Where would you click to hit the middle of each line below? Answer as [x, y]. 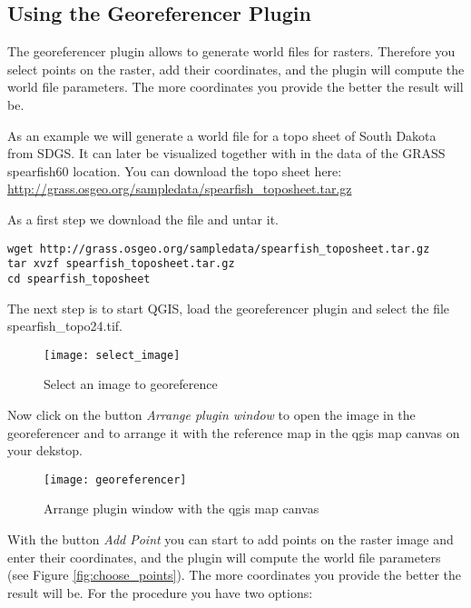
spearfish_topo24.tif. [65, 326]
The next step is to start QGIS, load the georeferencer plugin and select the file [229, 308]
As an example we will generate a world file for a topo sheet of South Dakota [222, 135]
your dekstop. [45, 450]
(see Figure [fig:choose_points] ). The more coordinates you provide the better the [235, 575]
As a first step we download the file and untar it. [143, 219]
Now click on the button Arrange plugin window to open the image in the [211, 414]
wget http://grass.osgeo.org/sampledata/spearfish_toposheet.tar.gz [219, 249]
